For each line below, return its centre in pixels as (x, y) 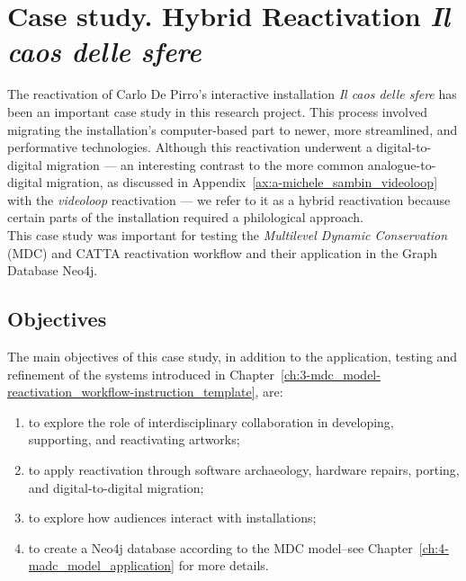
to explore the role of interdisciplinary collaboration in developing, (211, 421)
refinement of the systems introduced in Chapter (141, 374)
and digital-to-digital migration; (116, 487)
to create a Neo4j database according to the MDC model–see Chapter (220, 547)
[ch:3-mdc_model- (331, 374)
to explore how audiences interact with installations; (172, 518)
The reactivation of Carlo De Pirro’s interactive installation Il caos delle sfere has (232, 94)
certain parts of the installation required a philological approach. (185, 217)
